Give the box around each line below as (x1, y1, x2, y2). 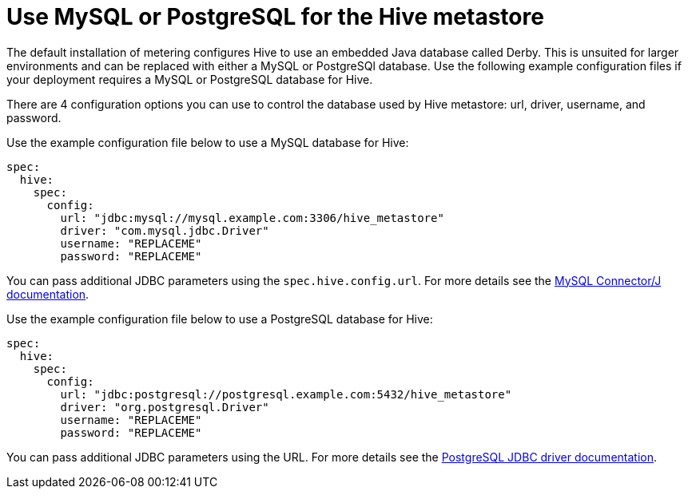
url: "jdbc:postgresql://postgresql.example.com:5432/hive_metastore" (60, 387, 512, 401)
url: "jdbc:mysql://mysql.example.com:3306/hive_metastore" (60, 211, 444, 224)
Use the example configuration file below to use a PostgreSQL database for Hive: (6, 311, 433, 326)
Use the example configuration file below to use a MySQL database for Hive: (6, 135, 409, 149)
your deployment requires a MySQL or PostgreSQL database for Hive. (6, 72, 373, 86)
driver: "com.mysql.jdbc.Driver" (60, 224, 269, 237)
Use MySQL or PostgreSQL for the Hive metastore (6, 3, 544, 30)
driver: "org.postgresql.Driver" (60, 400, 269, 414)
